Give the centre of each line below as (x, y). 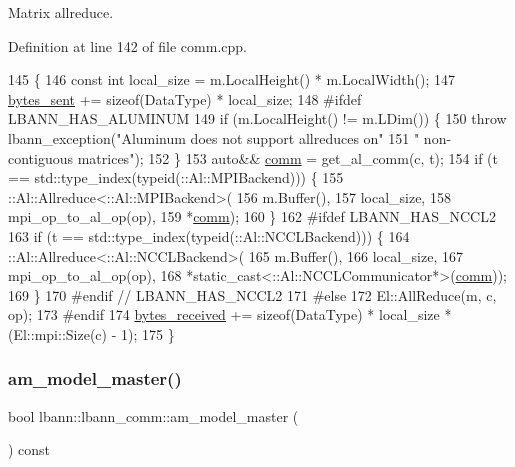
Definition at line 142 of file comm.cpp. (127, 45)
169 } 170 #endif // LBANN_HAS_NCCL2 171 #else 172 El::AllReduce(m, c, (252, 294)
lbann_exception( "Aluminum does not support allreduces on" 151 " (214, 137)
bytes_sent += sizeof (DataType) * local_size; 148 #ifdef (185, 98)
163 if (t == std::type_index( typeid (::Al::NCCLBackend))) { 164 (209, 235)
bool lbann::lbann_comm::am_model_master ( (153, 415)
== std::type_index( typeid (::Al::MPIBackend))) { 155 (176, 177)
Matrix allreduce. (61, 12)
